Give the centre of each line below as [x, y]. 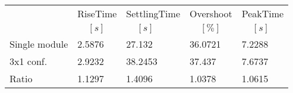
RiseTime [97, 13]
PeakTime [263, 13]
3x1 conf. [29, 61]
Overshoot [211, 13]
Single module [39, 44]
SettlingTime [153, 13]
